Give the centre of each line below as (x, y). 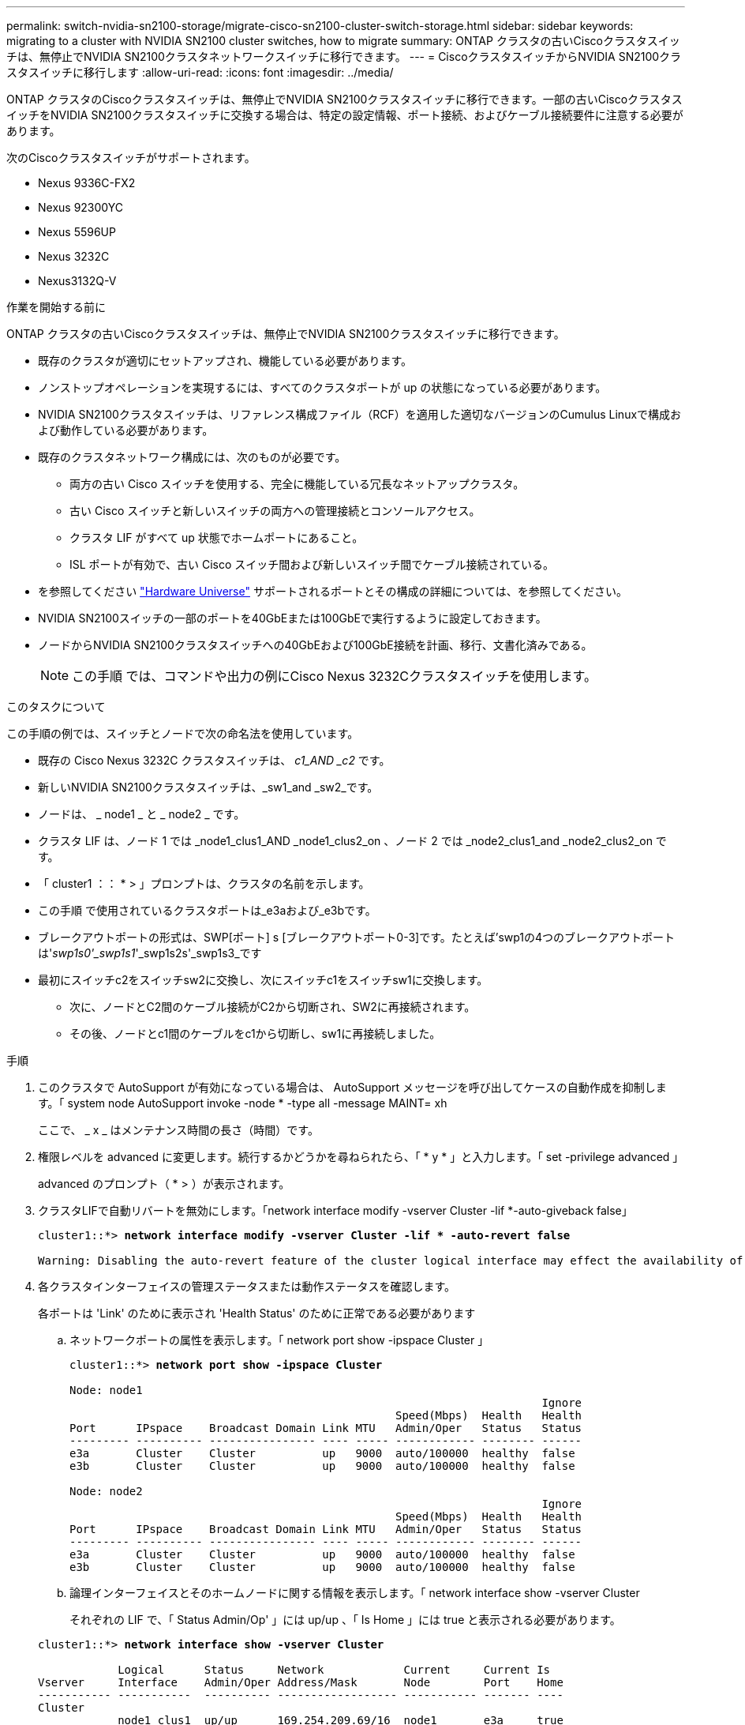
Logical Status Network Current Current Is (334, 1670)
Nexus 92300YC (80, 207)
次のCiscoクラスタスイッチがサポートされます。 (131, 158)
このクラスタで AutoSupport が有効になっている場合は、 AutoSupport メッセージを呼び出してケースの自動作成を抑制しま (352, 1087)
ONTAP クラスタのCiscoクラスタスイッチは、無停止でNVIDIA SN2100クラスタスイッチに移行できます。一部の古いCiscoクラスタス (344, 99)
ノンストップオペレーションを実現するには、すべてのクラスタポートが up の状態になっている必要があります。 (322, 387)
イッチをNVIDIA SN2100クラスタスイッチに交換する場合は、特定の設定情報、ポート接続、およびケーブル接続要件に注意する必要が (345, 115)
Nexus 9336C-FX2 (87, 183)
